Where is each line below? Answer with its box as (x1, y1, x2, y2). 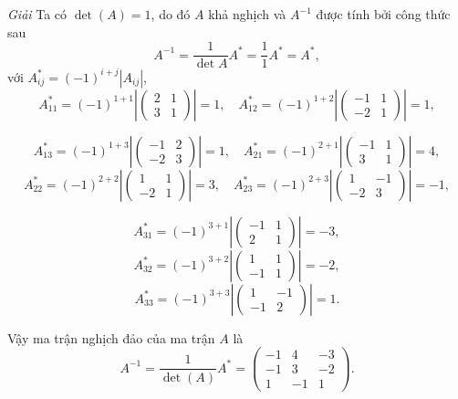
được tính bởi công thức (316, 5, 451, 23)
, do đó (151, 5, 191, 23)
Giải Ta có (7, 5, 68, 23)
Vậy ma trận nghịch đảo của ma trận (7, 328, 215, 347)
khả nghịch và (208, 5, 286, 23)
